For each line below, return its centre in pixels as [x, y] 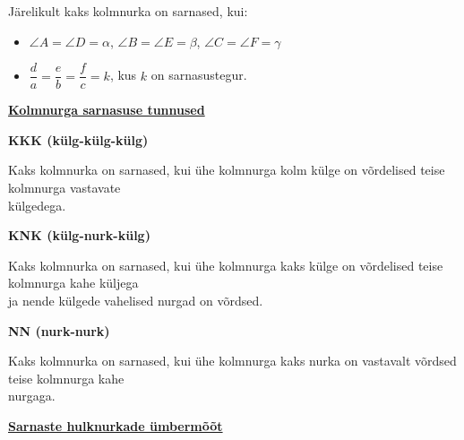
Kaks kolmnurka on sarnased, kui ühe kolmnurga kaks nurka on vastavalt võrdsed [232, 361]
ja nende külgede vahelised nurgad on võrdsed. [136, 300]
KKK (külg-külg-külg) [78, 139]
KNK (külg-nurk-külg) [79, 235]
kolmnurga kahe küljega [73, 283]
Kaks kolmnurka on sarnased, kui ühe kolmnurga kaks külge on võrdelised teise [226, 265]
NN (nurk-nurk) [59, 330]
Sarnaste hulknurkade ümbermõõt [116, 425]
